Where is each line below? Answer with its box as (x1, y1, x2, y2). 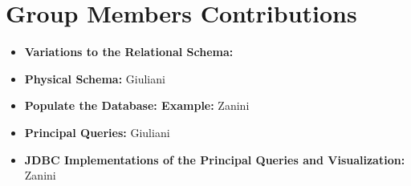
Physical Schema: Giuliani (24, 70, 165, 87)
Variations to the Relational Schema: (24, 43, 234, 60)
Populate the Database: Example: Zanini (24, 97, 250, 114)
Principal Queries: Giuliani (24, 123, 170, 140)
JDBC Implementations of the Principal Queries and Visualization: (24, 151, 405, 168)
